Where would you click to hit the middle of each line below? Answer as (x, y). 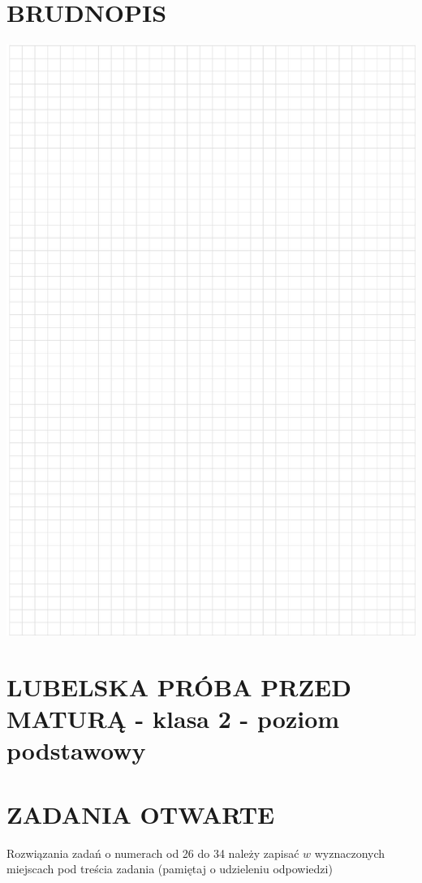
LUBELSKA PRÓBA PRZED (179, 686)
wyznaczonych (350, 853)
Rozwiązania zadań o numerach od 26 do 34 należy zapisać (153, 853)
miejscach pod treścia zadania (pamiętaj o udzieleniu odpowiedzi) (170, 869)
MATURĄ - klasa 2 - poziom (173, 719)
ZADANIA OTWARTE (141, 814)
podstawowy (76, 750)
